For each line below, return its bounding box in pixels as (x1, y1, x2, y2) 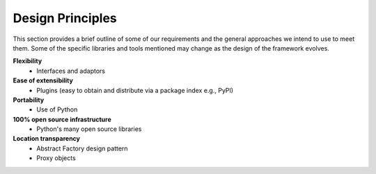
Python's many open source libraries (36, 125, 142, 133)
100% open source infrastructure (13, 115, 111, 123)
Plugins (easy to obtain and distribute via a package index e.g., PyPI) (36, 86, 233, 94)
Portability (13, 96, 45, 104)
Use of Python (36, 105, 78, 114)
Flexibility (13, 57, 42, 65)
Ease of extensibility (13, 76, 73, 85)
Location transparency (13, 134, 80, 143)
